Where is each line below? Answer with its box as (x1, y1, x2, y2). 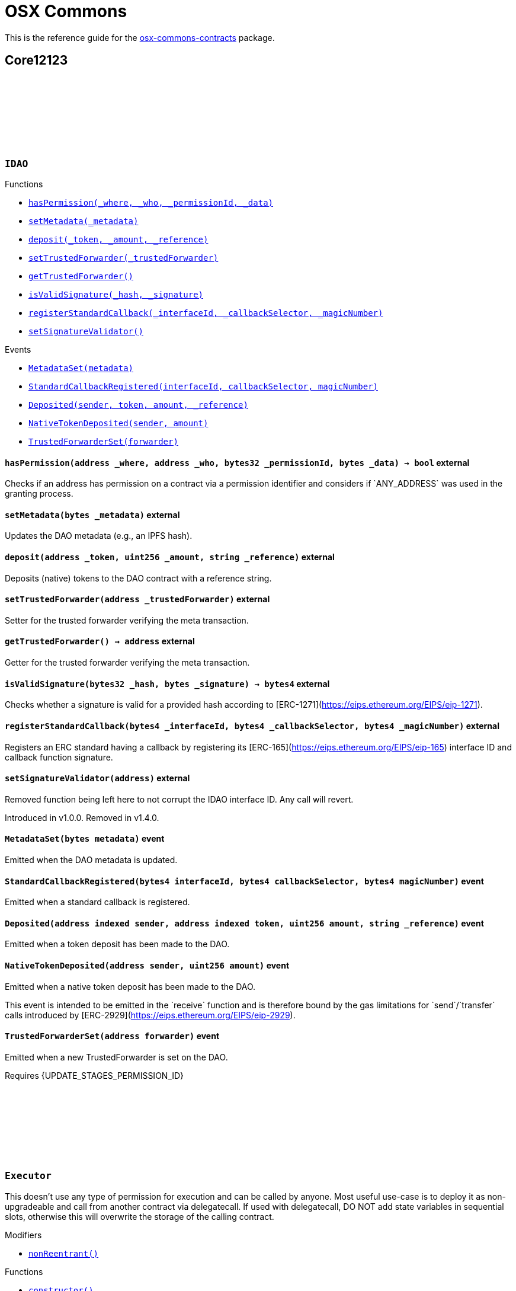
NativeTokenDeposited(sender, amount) (28, 418, 209, 428)
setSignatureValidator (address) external (5, 773, 190, 784)
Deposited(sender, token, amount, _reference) (28, 400, 248, 410)
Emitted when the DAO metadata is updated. (5, 854, 178, 865)
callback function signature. (5, 752, 113, 762)
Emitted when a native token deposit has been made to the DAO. (5, 981, 256, 992)
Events (5, 344, 31, 354)
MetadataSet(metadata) (28, 363, 134, 373)
